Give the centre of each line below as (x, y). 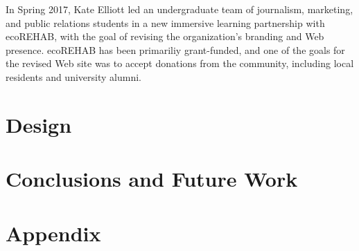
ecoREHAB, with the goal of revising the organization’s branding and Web (165, 36)
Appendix (53, 233)
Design (39, 124)
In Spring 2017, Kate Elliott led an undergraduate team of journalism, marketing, (179, 9)
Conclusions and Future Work (152, 179)
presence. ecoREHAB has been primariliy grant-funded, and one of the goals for (175, 49)
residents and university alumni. (73, 76)
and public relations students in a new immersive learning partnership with (165, 22)
